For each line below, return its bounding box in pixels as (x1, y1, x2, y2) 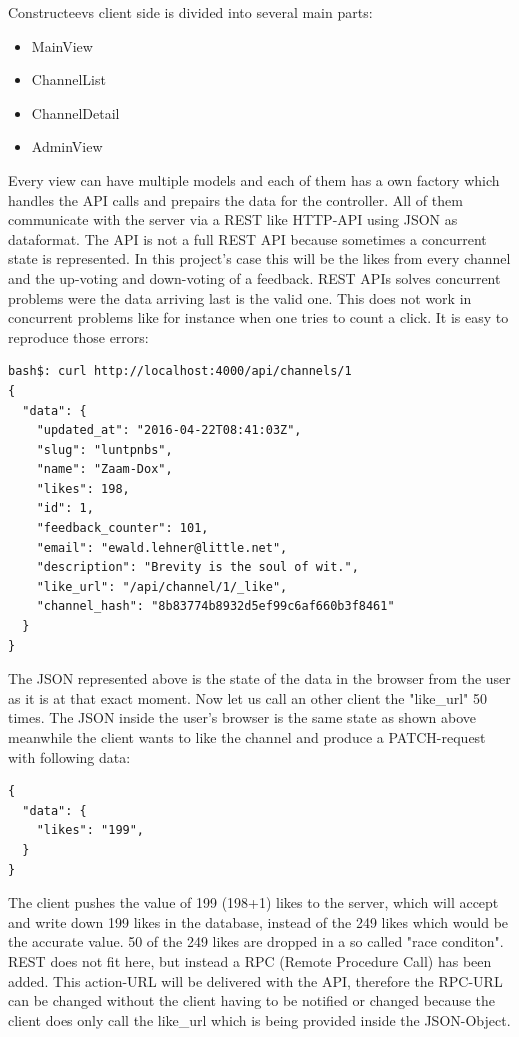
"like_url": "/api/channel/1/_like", (36, 579, 288, 594)
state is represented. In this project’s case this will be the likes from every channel (8, 248, 511, 269)
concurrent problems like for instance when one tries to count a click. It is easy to (8, 307, 509, 328)
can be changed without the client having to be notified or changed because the (8, 990, 496, 1011)
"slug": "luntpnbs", (36, 442, 173, 457)
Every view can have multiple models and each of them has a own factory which (8, 169, 500, 190)
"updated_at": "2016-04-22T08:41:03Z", (36, 423, 302, 438)
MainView (31, 35, 93, 56)
